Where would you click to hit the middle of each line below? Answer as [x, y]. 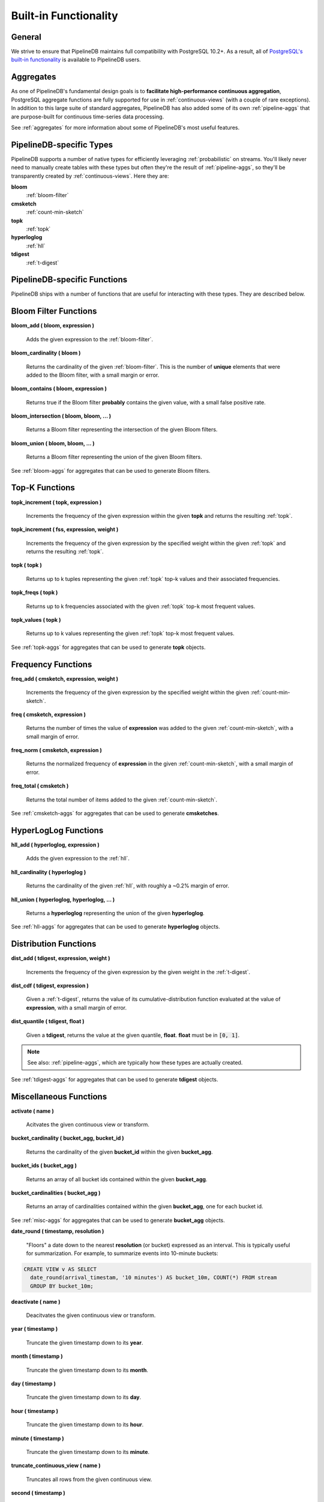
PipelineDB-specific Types [62, 144]
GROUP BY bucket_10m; [62, 1286]
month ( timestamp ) [37, 1356]
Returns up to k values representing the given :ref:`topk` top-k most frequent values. [130, 633]
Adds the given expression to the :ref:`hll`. [78, 859]
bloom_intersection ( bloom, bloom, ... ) [61, 416]
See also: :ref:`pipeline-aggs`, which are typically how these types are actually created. [135, 1063]
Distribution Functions [54, 944]
